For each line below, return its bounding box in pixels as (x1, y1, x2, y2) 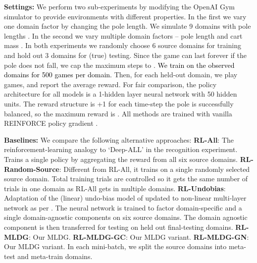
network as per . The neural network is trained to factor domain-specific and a (4, 202, 242, 212)
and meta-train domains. (17, 251, 93, 261)
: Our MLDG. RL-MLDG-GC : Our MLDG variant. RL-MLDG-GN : (28, 231, 249, 242)
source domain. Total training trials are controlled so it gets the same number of (4, 173, 248, 184)
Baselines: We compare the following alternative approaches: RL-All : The (4, 134, 234, 145)
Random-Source (4, 163, 59, 174)
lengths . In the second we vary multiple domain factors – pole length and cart (4, 30, 243, 41)
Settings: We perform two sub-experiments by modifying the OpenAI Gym (4, 1, 235, 11)
